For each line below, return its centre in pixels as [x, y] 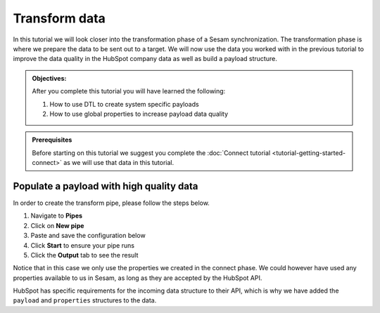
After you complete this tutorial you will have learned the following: [129, 91]
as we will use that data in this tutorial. [119, 163]
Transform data [59, 18]
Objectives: [49, 78]
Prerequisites [52, 140]
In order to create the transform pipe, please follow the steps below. [112, 203]
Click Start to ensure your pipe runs [83, 245]
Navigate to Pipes [57, 216]
